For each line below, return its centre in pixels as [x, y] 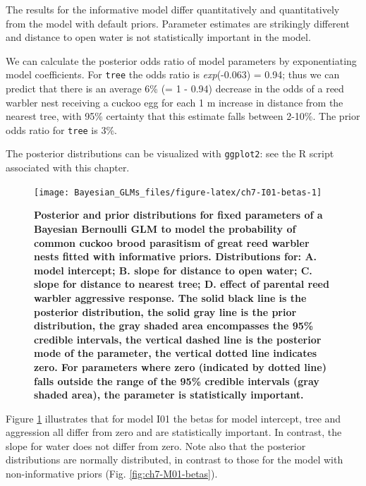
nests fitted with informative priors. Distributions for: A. [176, 256]
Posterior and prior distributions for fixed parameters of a [178, 215]
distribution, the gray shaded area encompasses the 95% [174, 326]
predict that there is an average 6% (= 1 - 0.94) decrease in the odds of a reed [175, 89]
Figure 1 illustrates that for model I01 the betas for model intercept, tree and [173, 418]
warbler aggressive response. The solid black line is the [170, 297]
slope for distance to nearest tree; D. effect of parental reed [182, 284]
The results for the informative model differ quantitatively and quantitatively [173, 9]
